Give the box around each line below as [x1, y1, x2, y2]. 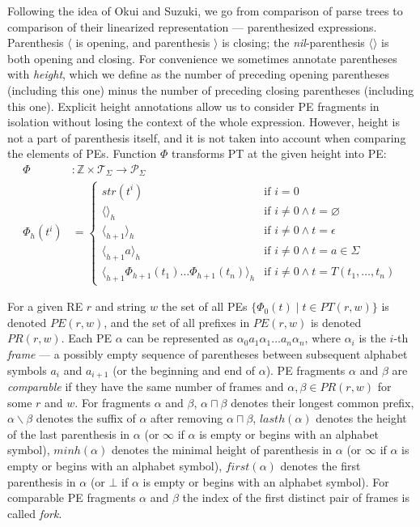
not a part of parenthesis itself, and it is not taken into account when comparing [7, 129, 406, 146]
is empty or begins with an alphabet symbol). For [142, 473, 389, 490]
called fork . [7, 504, 62, 521]
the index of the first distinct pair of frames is [182, 489, 410, 506]
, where [304, 329, 341, 346]
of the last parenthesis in [7, 425, 130, 442]
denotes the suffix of [36, 410, 136, 427]
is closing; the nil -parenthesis [222, 34, 365, 51]
